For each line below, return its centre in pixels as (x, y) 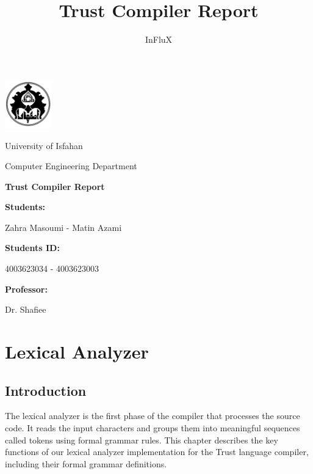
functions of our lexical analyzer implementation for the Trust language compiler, (157, 452)
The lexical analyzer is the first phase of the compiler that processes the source (153, 416)
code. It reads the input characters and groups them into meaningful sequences (153, 428)
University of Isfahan (44, 145)
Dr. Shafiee (26, 309)
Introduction (46, 390)
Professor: (26, 289)
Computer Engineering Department (71, 166)
